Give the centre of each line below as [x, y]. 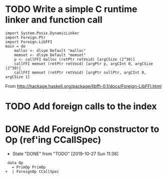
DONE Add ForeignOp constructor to [82, 129]
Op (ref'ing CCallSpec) [53, 140]
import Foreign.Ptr [25, 37]
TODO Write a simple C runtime [71, 9]
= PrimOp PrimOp [29, 167]
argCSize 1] [17, 77]
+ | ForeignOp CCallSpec [32, 172]
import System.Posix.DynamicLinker [42, 33]
